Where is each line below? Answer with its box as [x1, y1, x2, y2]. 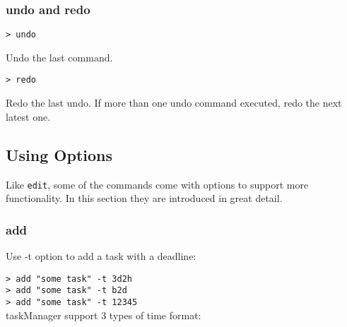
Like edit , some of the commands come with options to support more [6, 177, 309, 191]
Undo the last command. [6, 49, 113, 64]
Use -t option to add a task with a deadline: [6, 248, 196, 263]
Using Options [6, 143, 113, 165]
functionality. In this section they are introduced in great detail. [6, 191, 283, 206]
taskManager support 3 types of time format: [6, 307, 201, 322]
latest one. [6, 109, 51, 124]
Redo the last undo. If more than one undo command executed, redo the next [6, 95, 342, 110]
